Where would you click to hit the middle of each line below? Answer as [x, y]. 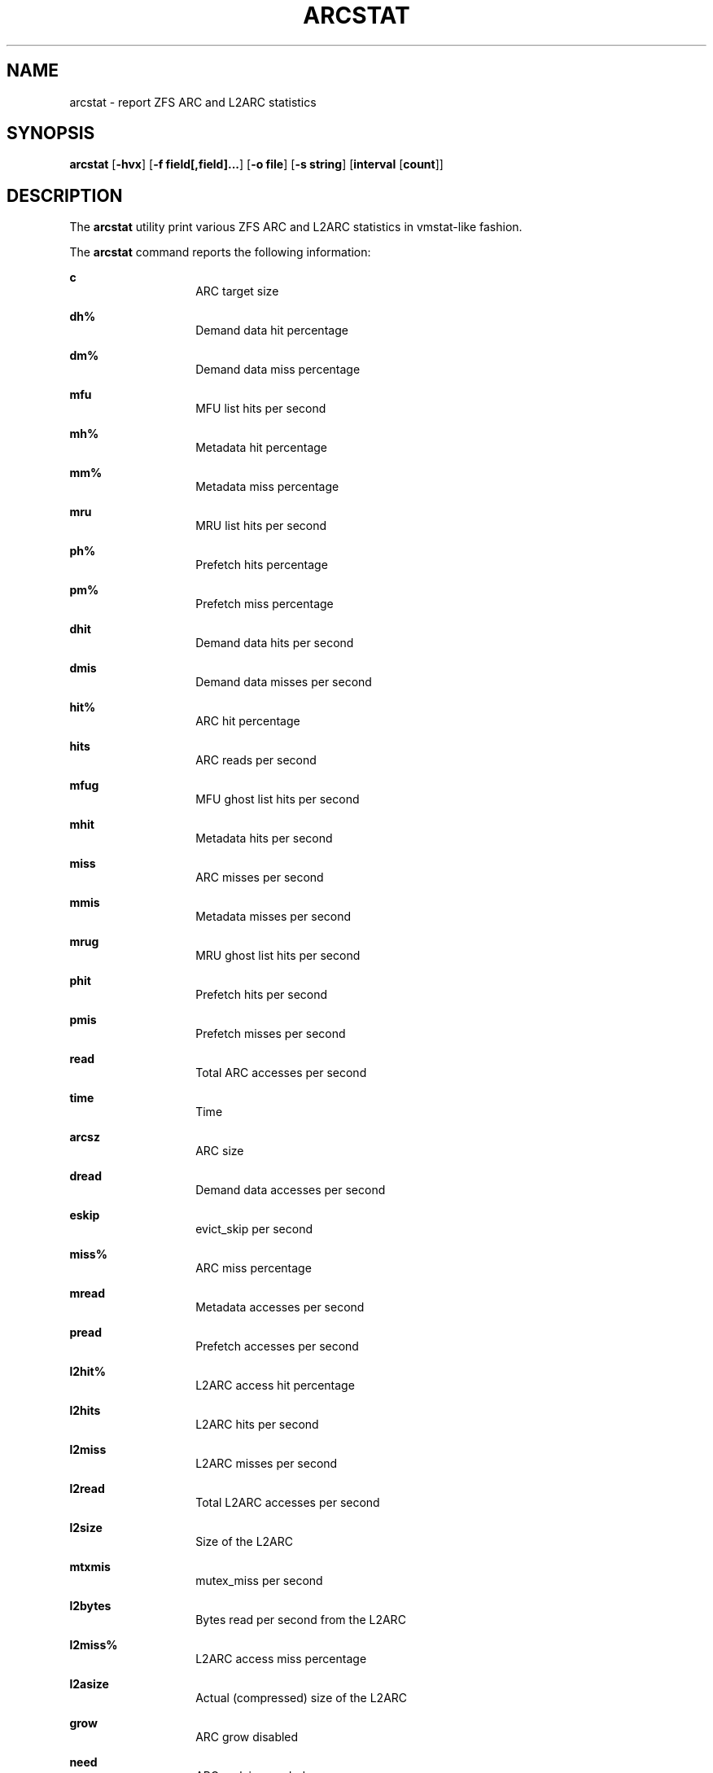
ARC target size [237, 291]
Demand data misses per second [284, 682]
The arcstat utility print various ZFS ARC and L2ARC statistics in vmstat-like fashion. [296, 227]
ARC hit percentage [248, 721]
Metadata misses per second [273, 917]
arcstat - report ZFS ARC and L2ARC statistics [193, 102]
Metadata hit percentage [262, 448]
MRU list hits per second [261, 526]
